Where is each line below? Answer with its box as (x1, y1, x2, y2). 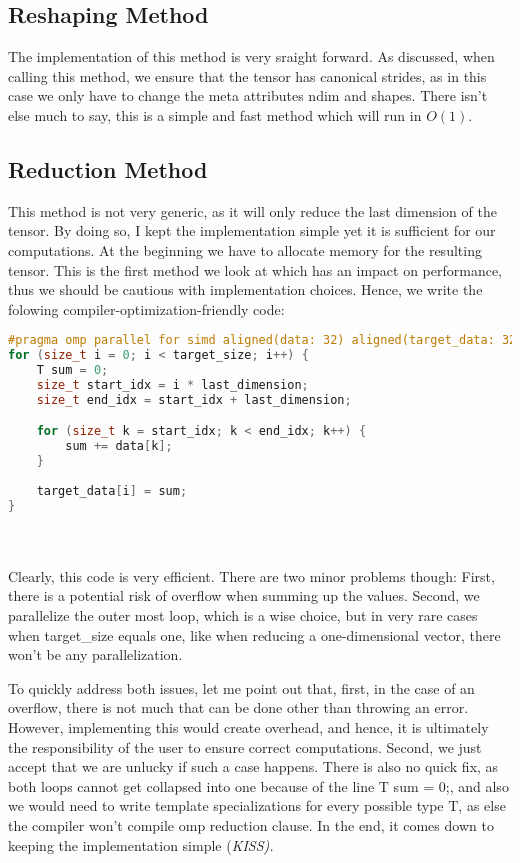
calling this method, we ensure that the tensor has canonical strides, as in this (8, 65, 487, 86)
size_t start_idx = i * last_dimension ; (36, 377, 309, 392)
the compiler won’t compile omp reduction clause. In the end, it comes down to (8, 814, 494, 835)
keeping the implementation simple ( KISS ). (8, 834, 274, 855)
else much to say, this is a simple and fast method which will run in (8, 104, 422, 125)
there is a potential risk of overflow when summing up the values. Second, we (8, 585, 480, 606)
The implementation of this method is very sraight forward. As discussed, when (8, 46, 495, 67)
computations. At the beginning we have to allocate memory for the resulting (8, 239, 482, 260)
